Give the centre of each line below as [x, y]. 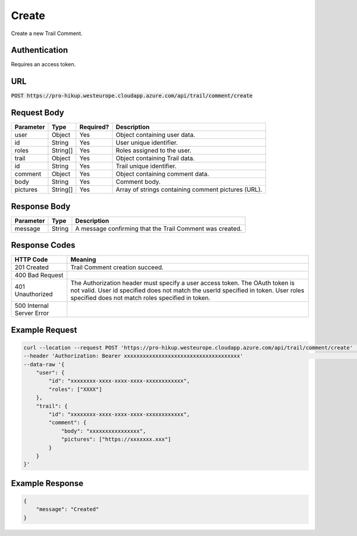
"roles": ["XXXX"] [75, 389]
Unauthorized [34, 294]
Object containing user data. [156, 135]
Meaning [83, 260]
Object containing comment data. [162, 174]
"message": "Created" [68, 509]
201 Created [32, 267]
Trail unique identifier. [146, 166]
